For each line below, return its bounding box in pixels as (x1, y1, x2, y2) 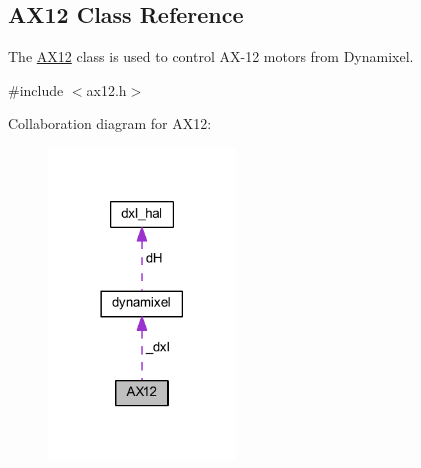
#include (8, 79, 64, 100)
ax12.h (86, 79, 127, 100)
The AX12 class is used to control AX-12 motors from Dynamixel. (8, 46, 414, 67)
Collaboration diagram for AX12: (8, 113, 212, 134)
